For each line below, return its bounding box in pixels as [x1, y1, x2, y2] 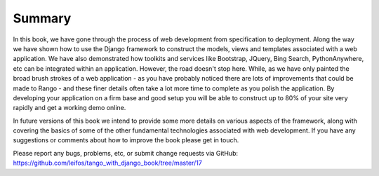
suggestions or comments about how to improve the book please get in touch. [13, 136, 239, 144]
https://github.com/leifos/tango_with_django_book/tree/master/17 [13, 158, 203, 168]
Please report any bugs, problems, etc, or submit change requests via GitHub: [13, 149, 239, 157]
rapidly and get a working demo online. [13, 104, 126, 112]
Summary [13, 11, 72, 26]
